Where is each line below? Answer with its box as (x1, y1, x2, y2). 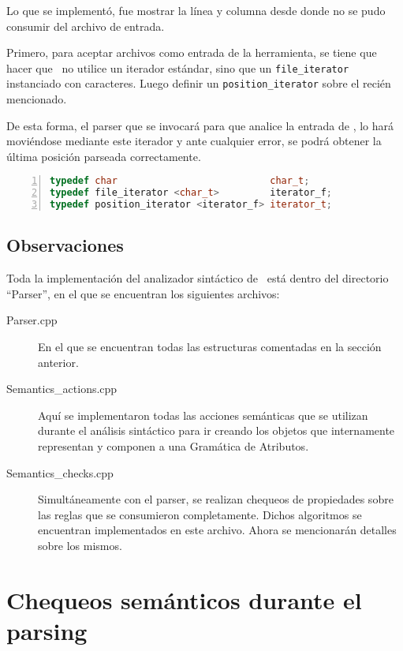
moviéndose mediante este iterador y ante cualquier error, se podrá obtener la (6, 133, 382, 149)
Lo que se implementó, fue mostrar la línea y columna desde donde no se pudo (6, 2, 386, 18)
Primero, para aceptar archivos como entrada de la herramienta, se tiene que (6, 44, 377, 61)
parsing (6, 614, 88, 646)
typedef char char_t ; (50, 175, 310, 187)
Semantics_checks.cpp (6, 464, 114, 481)
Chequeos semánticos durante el (6, 583, 362, 615)
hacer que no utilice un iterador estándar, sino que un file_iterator (6, 59, 349, 76)
